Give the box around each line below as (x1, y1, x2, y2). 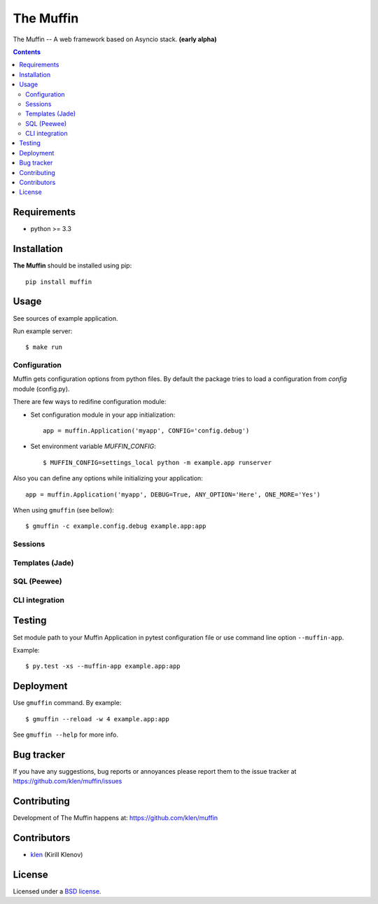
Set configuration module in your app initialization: (30, 410, 176, 419)
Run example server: (13, 326, 73, 335)
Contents (13, 48, 41, 56)
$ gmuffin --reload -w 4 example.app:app (25, 715, 169, 723)
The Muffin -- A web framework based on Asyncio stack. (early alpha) (13, 35, 217, 43)
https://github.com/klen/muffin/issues (13, 777, 122, 786)
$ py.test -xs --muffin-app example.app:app (25, 662, 181, 670)
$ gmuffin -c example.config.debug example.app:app (25, 522, 206, 530)
